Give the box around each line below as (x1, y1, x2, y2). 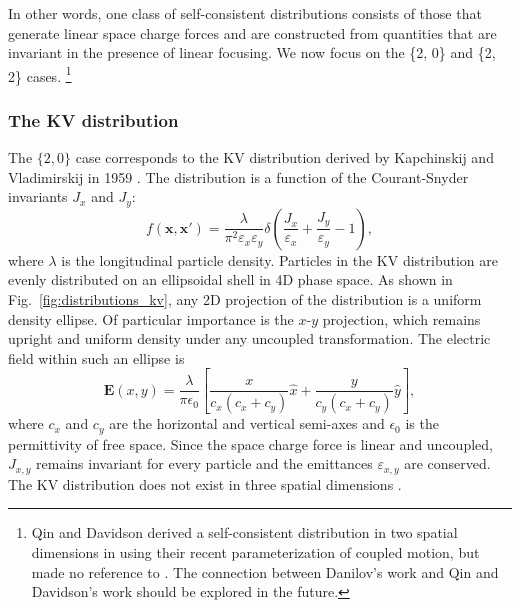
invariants (8, 186, 68, 207)
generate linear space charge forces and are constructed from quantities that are (8, 22, 497, 43)
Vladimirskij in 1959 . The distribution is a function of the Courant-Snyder (8, 166, 469, 187)
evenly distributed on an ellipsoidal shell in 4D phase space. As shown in (8, 269, 453, 290)
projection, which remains (322, 308, 481, 329)
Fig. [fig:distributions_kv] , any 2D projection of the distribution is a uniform (8, 289, 482, 310)
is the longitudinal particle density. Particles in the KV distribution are (61, 249, 498, 270)
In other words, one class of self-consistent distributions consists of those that (8, 3, 482, 23)
